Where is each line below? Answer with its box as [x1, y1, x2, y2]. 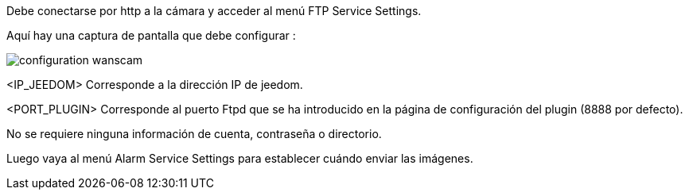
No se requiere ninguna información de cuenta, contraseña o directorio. [6, 127, 382, 140]
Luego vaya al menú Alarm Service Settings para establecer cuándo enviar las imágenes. [6, 152, 473, 165]
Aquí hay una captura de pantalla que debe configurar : [6, 29, 296, 42]
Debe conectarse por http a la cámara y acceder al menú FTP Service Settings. [6, 4, 422, 17]
